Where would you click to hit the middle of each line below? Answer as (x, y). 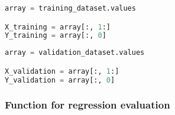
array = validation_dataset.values (75, 53)
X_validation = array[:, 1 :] (62, 71)
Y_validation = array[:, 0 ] (60, 80)
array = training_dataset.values (70, 8)
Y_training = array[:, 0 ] (56, 36)
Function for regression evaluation (87, 105)
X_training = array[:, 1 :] (58, 27)
